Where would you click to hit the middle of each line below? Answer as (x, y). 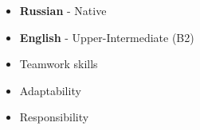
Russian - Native (63, 10)
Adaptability (50, 90)
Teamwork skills (59, 64)
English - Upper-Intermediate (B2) (107, 37)
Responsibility (54, 117)
